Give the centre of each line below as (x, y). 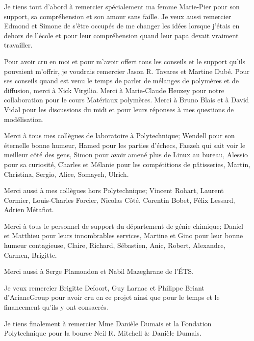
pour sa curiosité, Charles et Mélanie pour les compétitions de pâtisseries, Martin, (127, 164)
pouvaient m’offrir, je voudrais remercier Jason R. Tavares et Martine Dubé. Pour (127, 71)
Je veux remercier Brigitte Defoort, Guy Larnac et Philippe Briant (104, 287)
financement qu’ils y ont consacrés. (56, 307)
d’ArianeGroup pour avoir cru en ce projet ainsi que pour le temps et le (112, 297)
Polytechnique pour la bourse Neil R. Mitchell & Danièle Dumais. (103, 333)
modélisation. (24, 119)
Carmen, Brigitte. (30, 255)
